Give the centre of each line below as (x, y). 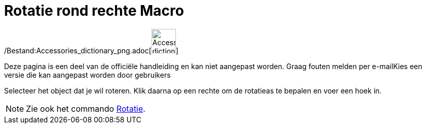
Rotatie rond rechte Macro (94, 11)
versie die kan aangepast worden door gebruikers (87, 75)
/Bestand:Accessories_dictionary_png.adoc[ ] (91, 50)
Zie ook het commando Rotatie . (86, 108)
